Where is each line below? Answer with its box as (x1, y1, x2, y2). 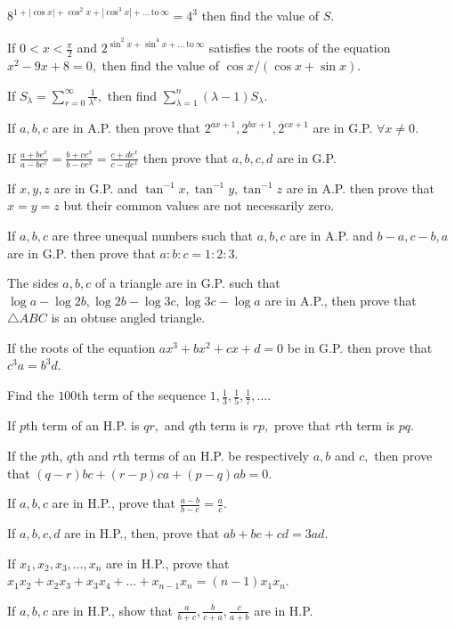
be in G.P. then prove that (287, 338, 433, 356)
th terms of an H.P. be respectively (118, 445, 309, 464)
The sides (7, 274, 59, 292)
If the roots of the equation (7, 338, 156, 356)
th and (72, 445, 109, 464)
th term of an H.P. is (26, 416, 140, 435)
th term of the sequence (77, 386, 207, 404)
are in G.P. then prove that (7, 243, 156, 262)
